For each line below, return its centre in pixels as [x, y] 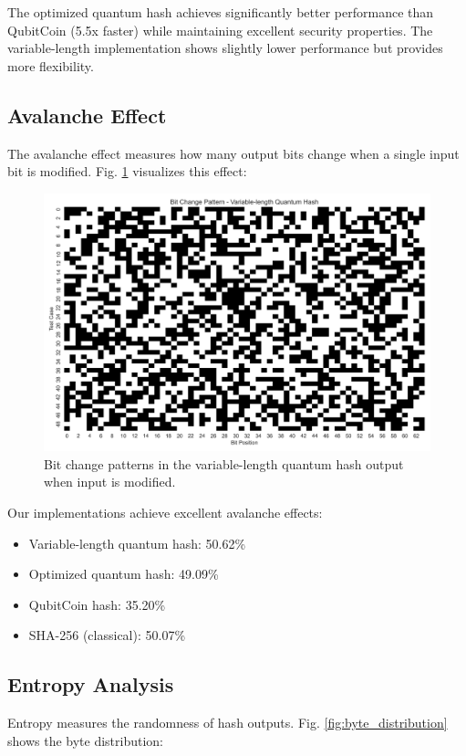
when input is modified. [110, 482]
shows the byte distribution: [86, 740]
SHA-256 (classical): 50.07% [107, 635]
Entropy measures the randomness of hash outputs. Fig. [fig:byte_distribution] [228, 723]
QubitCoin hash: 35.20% [97, 604]
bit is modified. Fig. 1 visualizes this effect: [127, 171]
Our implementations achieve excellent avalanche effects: [165, 512]
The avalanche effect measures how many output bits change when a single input [233, 153]
